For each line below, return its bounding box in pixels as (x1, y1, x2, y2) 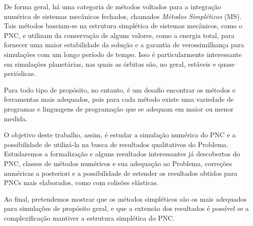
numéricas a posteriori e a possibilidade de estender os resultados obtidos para (4, 168, 237, 178)
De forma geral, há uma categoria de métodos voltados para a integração (4, 1, 221, 11)
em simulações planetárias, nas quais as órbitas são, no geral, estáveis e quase (4, 58, 235, 69)
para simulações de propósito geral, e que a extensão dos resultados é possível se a (4, 203, 249, 213)
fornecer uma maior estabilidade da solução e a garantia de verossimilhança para (4, 39, 244, 50)
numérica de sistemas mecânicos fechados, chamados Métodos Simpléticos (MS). (4, 11, 242, 21)
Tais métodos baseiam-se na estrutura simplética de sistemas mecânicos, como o (4, 20, 242, 31)
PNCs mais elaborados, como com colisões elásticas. (4, 177, 159, 188)
